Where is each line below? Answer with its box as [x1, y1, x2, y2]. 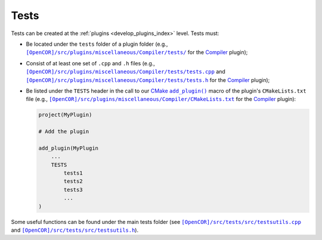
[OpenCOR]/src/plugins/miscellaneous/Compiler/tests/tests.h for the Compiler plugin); [26, 76, 270, 83]
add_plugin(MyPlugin [38, 144, 98, 151]
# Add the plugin [38, 128, 89, 135]
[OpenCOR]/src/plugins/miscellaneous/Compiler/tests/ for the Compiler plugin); [26, 49, 248, 56]
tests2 [63, 178, 83, 185]
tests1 [63, 170, 83, 176]
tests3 [63, 186, 83, 193]
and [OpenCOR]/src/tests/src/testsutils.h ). [11, 226, 139, 233]
